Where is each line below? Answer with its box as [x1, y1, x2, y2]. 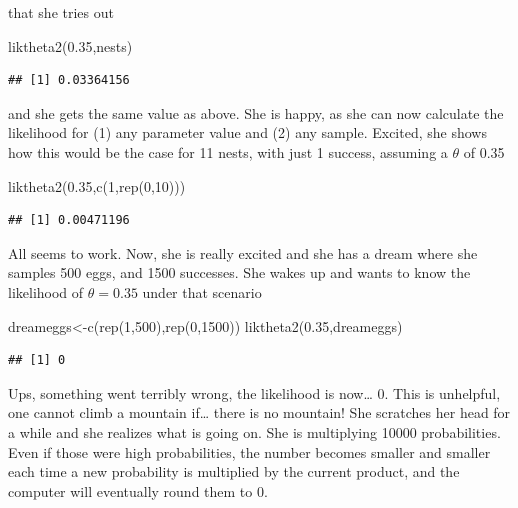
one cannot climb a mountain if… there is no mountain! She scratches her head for [8, 402, 511, 423]
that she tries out [8, 2, 114, 22]
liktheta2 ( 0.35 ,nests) [8, 35, 133, 56]
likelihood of [8, 281, 84, 302]
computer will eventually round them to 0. [8, 480, 268, 501]
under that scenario [142, 281, 262, 302]
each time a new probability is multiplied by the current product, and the [8, 461, 460, 482]
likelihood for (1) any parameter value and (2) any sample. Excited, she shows [8, 122, 487, 143]
